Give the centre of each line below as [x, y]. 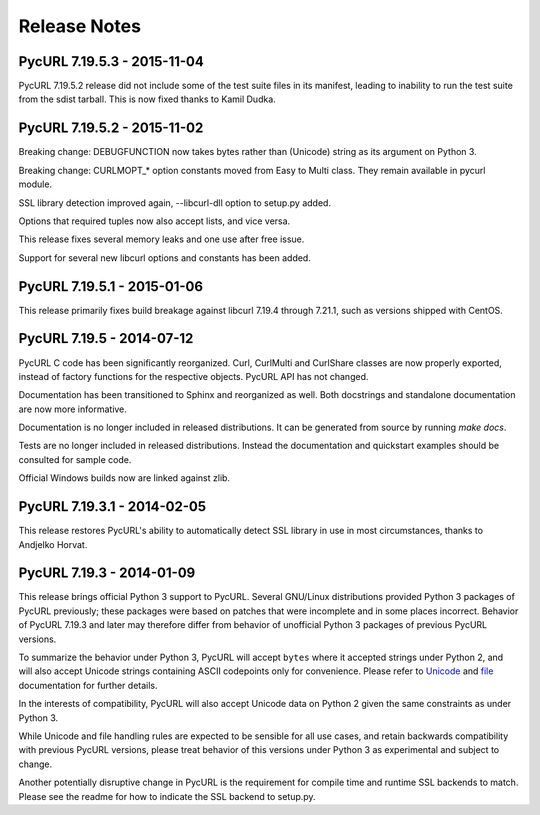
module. [35, 184]
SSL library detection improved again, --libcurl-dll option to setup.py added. [175, 202]
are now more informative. [72, 409]
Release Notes [80, 26]
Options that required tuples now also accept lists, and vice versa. [154, 221]
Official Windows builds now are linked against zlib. [124, 478]
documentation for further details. [88, 685]
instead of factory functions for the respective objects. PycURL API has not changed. [193, 376]
